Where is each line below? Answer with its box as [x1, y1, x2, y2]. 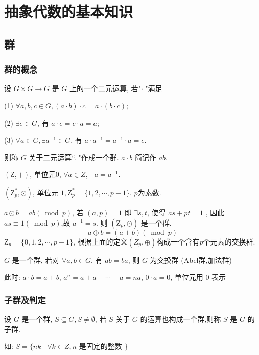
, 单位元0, [30, 169, 61, 180]
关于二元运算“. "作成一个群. [29, 151, 119, 162]
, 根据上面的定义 [73, 236, 128, 247]
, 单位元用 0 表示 [170, 272, 226, 282]
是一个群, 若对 [12, 254, 60, 265]
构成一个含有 [156, 236, 200, 247]
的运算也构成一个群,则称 [140, 313, 221, 324]
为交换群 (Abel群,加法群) [150, 254, 232, 265]
